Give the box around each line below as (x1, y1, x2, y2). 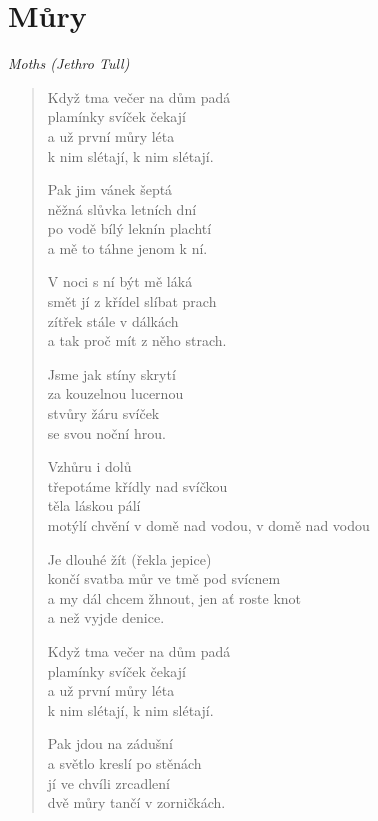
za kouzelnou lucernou (47, 383, 184, 404)
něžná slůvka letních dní (47, 198, 197, 219)
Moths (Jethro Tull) (8, 53, 130, 74)
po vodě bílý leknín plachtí (47, 218, 212, 239)
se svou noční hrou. (47, 422, 166, 443)
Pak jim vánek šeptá (47, 179, 173, 200)
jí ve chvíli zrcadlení (47, 772, 170, 793)
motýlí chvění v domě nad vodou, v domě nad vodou (47, 515, 370, 535)
